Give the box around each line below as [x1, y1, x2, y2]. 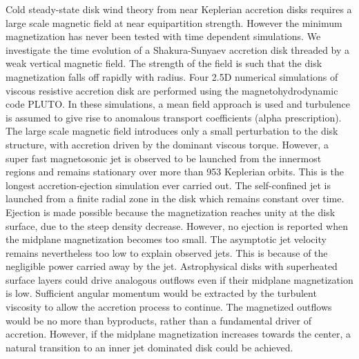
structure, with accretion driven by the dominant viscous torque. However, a [6, 137, 329, 151]
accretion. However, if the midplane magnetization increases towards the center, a [6, 327, 351, 341]
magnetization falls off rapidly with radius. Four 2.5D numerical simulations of [6, 69, 338, 84]
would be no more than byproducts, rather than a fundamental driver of [6, 313, 311, 327]
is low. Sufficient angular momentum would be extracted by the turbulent [6, 286, 317, 300]
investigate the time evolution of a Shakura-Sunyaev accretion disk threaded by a [6, 42, 350, 57]
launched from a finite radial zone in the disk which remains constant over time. [6, 191, 345, 206]
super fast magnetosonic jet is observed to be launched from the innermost [6, 151, 322, 165]
